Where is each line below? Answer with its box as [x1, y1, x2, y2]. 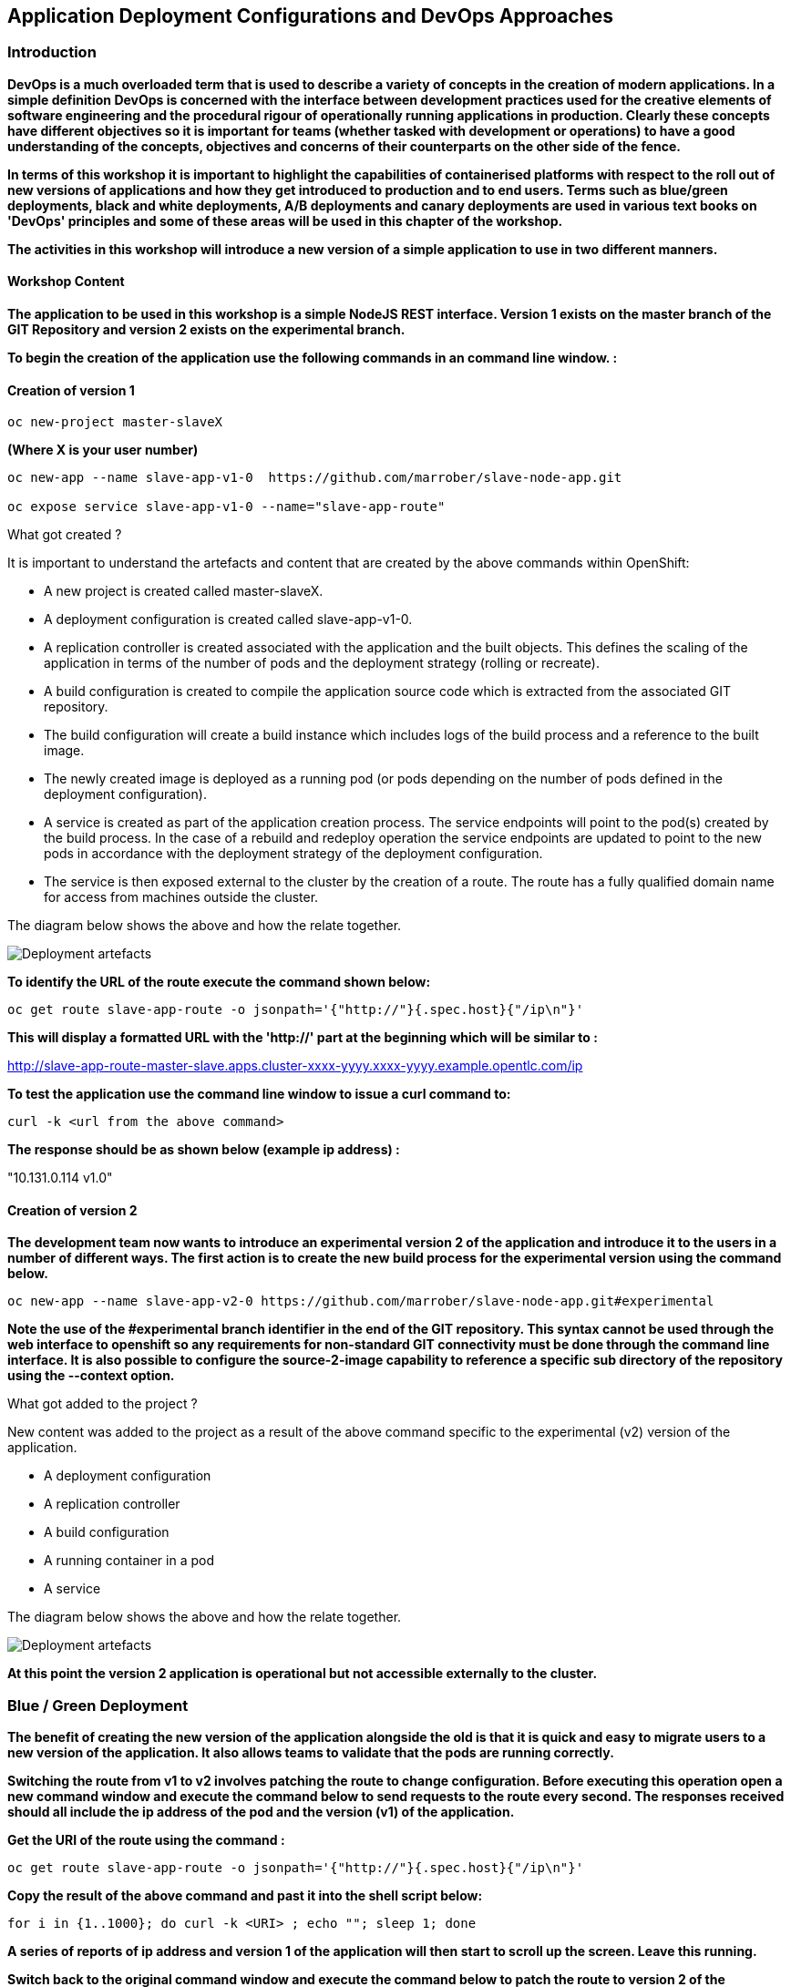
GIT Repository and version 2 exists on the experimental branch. [7, 322, 406, 338]
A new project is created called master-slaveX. [44, 583, 324, 599]
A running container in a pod [44, 1552, 215, 1569]
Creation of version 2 [7, 1202, 138, 1218]
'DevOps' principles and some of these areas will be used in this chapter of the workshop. [7, 212, 563, 229]
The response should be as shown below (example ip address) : [7, 1142, 400, 1158]
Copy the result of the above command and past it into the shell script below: [7, 1888, 483, 1904]
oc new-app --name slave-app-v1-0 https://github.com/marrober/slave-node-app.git [7, 470, 622, 486]
